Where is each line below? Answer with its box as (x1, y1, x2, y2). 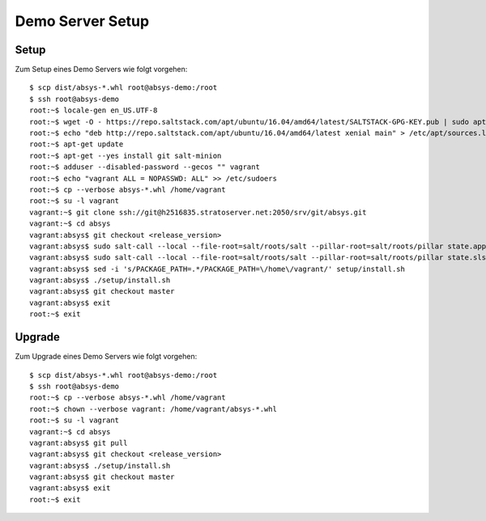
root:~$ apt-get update (29, 140, 124, 149)
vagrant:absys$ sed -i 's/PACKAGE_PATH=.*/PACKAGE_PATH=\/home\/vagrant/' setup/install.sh (29, 264, 405, 273)
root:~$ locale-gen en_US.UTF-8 (29, 106, 158, 115)
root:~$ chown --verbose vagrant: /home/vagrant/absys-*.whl (29, 405, 277, 413)
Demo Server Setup (15, 12, 150, 30)
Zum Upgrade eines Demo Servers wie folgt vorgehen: (15, 352, 198, 362)
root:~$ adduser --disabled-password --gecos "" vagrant (29, 163, 261, 172)
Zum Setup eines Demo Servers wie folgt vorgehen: (15, 65, 188, 74)
